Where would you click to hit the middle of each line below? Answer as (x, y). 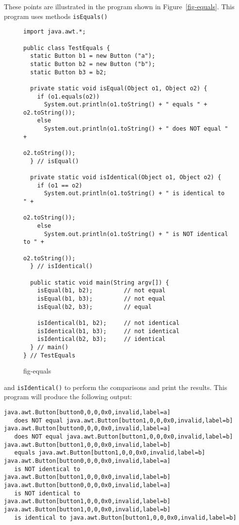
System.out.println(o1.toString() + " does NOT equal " (136, 129)
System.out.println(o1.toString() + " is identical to (134, 194)
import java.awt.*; (55, 32)
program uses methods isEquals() (56, 16)
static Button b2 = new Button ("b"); (93, 64)
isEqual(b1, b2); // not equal (101, 291)
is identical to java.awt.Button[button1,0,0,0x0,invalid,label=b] (125, 517)
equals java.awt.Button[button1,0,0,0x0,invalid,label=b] (110, 453)
